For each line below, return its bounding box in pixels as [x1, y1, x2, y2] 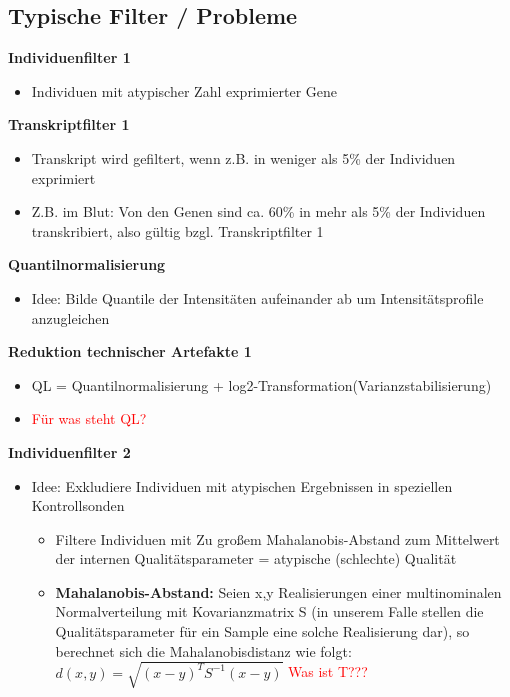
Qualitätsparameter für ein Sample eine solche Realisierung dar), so [55, 621, 470, 642]
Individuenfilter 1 [8, 47, 131, 68]
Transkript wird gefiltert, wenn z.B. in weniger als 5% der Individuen [31, 147, 456, 168]
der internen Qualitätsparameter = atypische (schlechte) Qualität [55, 548, 457, 569]
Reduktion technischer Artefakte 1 [8, 341, 252, 362]
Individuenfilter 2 [8, 441, 131, 462]
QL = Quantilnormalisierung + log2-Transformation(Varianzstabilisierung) [31, 374, 492, 395]
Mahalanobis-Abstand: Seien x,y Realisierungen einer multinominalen [55, 581, 502, 602]
